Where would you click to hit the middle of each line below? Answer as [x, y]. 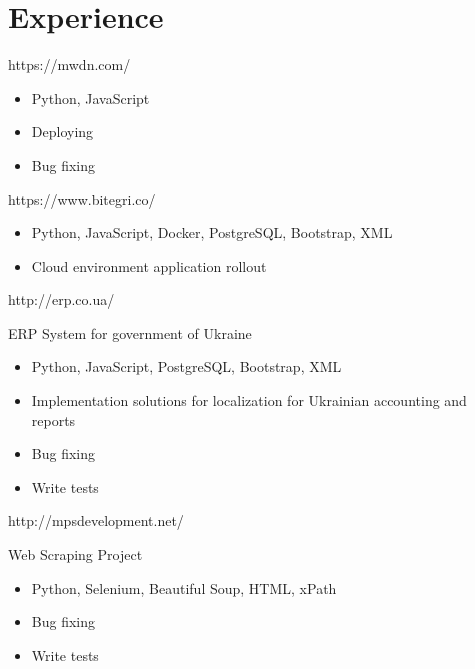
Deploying [62, 131]
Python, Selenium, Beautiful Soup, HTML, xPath [184, 587]
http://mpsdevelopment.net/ [96, 520]
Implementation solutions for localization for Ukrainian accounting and [249, 400]
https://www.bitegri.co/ [82, 198]
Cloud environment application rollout [149, 265]
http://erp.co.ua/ [61, 299]
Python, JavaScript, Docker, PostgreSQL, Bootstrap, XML [212, 232]
